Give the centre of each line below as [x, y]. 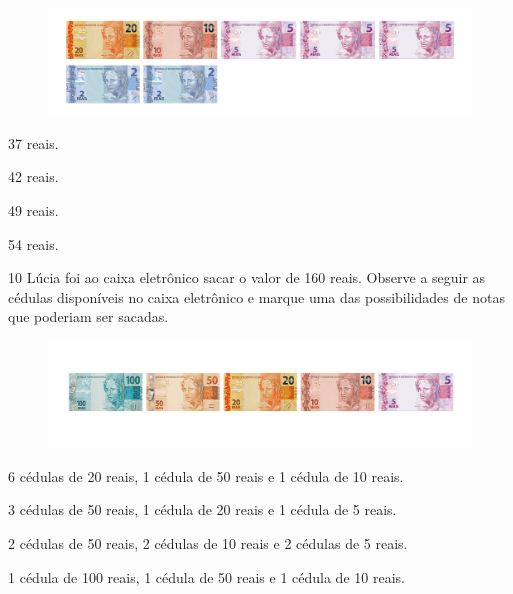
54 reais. [33, 243]
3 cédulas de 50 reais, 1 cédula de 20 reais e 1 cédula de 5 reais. [202, 509]
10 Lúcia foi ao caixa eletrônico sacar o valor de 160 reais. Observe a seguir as [247, 277]
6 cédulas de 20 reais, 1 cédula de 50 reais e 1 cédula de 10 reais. [206, 475]
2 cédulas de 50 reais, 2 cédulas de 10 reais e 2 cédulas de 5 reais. [208, 543]
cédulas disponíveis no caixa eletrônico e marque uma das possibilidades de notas [256, 296]
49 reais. [33, 210]
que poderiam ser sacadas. [88, 316]
